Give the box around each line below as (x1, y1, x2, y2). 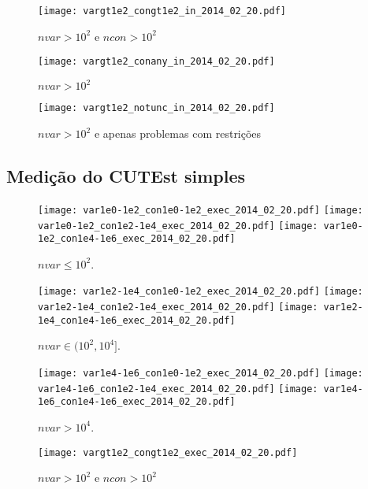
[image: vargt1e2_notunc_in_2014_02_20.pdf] (38, 102, 275, 114)
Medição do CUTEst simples (6, 164, 245, 188)
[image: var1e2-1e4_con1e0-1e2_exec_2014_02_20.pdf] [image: (38, 286, 363, 298)
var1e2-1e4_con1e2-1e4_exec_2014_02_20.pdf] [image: (38, 302, 318, 313)
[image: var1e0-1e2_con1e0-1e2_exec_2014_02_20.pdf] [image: (38, 204, 363, 216)
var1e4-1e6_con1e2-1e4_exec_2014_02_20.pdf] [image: (38, 383, 318, 395)
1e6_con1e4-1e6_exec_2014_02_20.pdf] (38, 396, 236, 408)
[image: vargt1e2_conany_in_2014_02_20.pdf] (38, 56, 275, 68)
